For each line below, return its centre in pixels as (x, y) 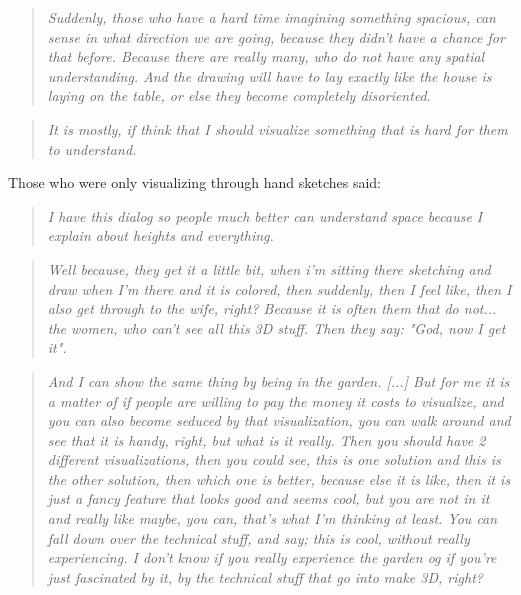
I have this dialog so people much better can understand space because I (265, 215)
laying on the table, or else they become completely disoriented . (239, 95)
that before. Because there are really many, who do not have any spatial (266, 56)
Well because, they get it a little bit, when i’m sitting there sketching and (269, 268)
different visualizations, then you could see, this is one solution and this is (274, 459)
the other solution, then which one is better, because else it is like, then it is (279, 478)
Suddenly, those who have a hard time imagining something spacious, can (271, 17)
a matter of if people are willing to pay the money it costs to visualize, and (275, 400)
